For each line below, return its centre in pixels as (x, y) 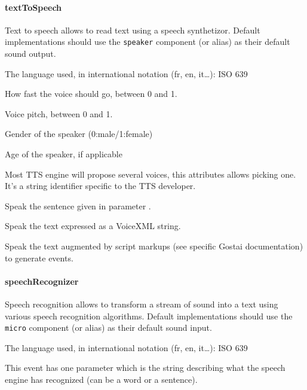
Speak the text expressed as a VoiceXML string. (93, 226)
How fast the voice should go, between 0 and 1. (91, 94)
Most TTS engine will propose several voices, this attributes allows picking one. (151, 174)
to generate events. (39, 258)
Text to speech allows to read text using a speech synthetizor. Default (133, 30)
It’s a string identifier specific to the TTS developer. (100, 186)
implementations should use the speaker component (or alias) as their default (148, 42)
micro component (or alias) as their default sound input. (108, 327)
